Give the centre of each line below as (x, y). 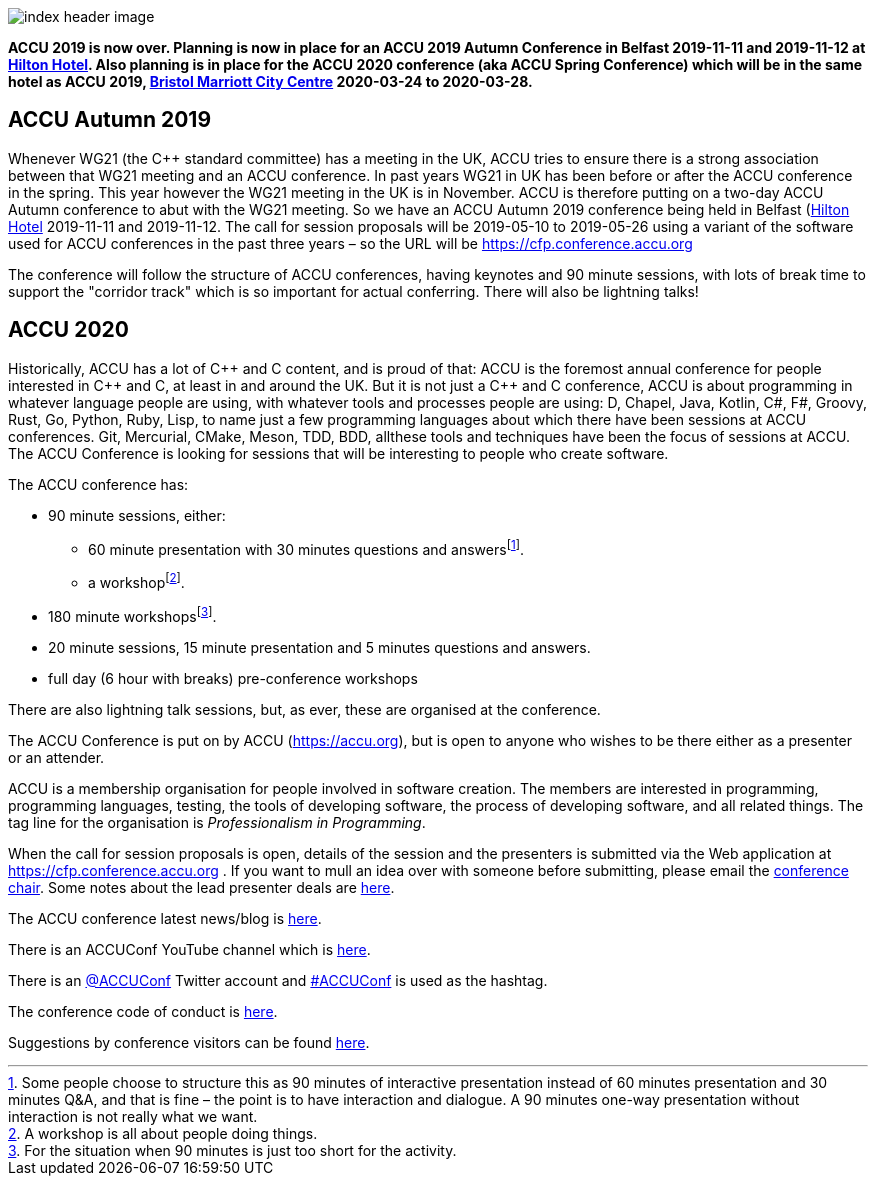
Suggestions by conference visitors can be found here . (189, 1042)
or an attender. (56, 757)
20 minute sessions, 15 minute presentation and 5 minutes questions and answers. (319, 647)
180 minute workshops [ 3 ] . (132, 615)
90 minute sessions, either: (137, 515)
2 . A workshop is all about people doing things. (163, 1133)
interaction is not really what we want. (133, 1116)
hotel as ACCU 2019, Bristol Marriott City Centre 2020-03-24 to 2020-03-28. (270, 81)
